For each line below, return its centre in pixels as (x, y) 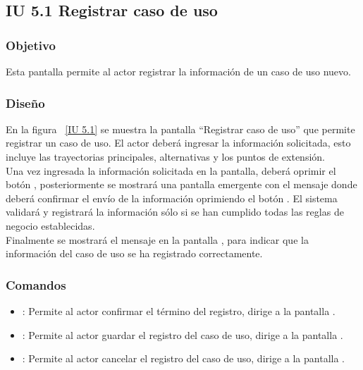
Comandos (36, 284)
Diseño (25, 103)
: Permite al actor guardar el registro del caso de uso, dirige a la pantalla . (183, 334)
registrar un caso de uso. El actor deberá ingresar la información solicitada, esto (178, 143)
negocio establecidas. (50, 225)
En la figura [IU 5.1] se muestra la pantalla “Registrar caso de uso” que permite (180, 129)
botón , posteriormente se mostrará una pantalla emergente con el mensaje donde (181, 184)
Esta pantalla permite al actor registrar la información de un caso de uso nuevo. (178, 71)
